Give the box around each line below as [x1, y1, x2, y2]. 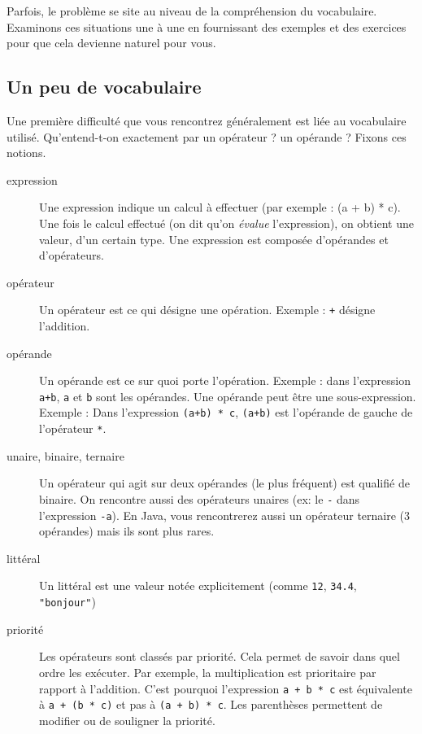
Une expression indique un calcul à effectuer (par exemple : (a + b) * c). [39, 199, 401, 216]
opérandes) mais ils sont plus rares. [39, 522, 215, 540]
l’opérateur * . [39, 420, 107, 437]
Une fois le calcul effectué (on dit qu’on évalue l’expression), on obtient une [39, 214, 414, 231]
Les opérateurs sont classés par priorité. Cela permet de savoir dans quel [39, 648, 400, 665]
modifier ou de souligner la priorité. [39, 711, 215, 728]
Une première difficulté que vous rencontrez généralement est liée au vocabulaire [7, 111, 407, 129]
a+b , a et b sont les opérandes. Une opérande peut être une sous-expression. [39, 387, 416, 404]
